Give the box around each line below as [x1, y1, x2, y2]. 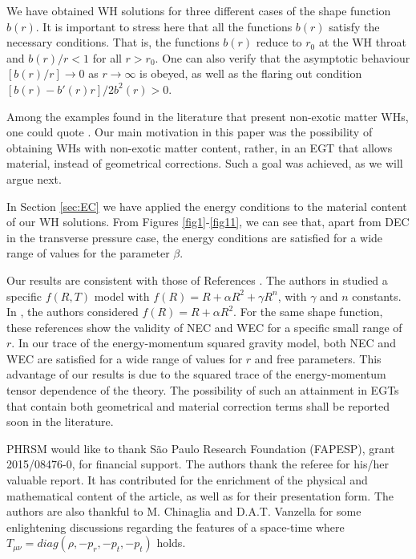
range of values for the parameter [6, 245, 170, 261]
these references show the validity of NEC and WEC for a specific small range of [6, 318, 402, 335]
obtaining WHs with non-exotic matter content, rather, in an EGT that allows [6, 139, 393, 156]
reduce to [256, 34, 302, 51]
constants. [352, 287, 402, 304]
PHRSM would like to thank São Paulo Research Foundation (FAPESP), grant [6, 440, 395, 456]
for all [92, 49, 122, 66]
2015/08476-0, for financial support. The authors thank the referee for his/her [6, 456, 389, 472]
